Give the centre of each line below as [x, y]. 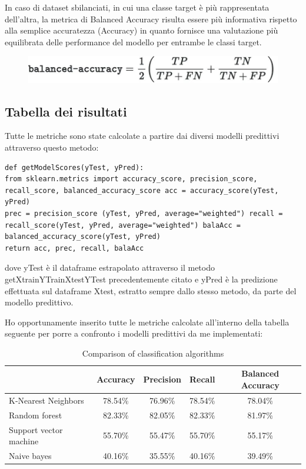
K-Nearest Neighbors [46, 400]
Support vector [36, 429]
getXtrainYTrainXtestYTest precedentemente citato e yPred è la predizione [141, 279]
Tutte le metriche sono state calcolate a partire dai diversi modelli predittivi [142, 136]
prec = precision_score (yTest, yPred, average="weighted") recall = [144, 213]
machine [24, 441]
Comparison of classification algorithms [153, 353]
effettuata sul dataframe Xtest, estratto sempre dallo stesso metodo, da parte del [151, 290]
